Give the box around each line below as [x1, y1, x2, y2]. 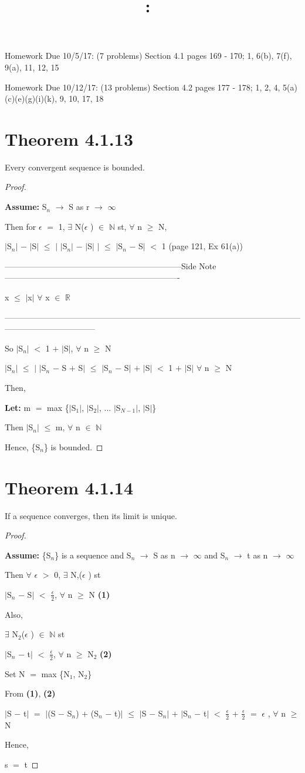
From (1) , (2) [5, 687, 56, 700]
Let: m [5, 401, 31, 413]
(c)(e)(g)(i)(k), [5, 92, 57, 105]
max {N [41, 667, 70, 680]
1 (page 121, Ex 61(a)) [161, 240, 243, 252]
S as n [153, 548, 175, 561]
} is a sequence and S [55, 548, 131, 561]
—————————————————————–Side [5, 259, 196, 272]
